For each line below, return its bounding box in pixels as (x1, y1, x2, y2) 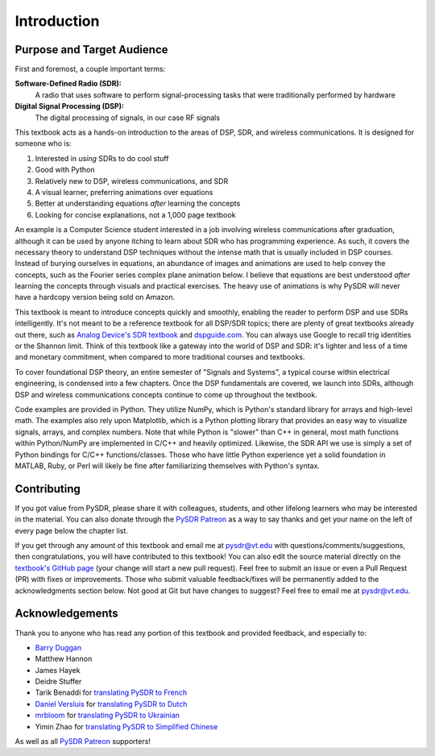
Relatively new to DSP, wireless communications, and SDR (35, 176, 229, 185)
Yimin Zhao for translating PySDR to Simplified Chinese (35, 721, 218, 731)
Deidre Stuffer (35, 677, 82, 687)
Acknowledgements (14, 607, 118, 621)
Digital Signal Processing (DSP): (14, 102, 125, 111)
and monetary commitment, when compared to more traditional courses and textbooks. (14, 352, 305, 362)
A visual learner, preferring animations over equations (35, 187, 213, 197)
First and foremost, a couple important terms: (14, 64, 166, 74)
